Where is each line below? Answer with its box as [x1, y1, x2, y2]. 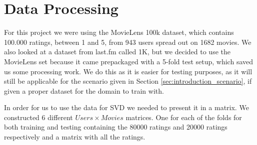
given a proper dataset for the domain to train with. [4, 85, 164, 96]
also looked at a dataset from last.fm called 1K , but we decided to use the [4, 46, 230, 57]
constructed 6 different [4, 112, 73, 122]
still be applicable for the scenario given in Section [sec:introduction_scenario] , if [4, 76, 252, 86]
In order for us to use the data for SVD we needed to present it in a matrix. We [4, 102, 249, 113]
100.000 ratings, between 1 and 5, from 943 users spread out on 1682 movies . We [4, 36, 251, 47]
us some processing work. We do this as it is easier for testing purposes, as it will [4, 66, 252, 76]
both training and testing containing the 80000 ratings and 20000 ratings [4, 122, 227, 132]
